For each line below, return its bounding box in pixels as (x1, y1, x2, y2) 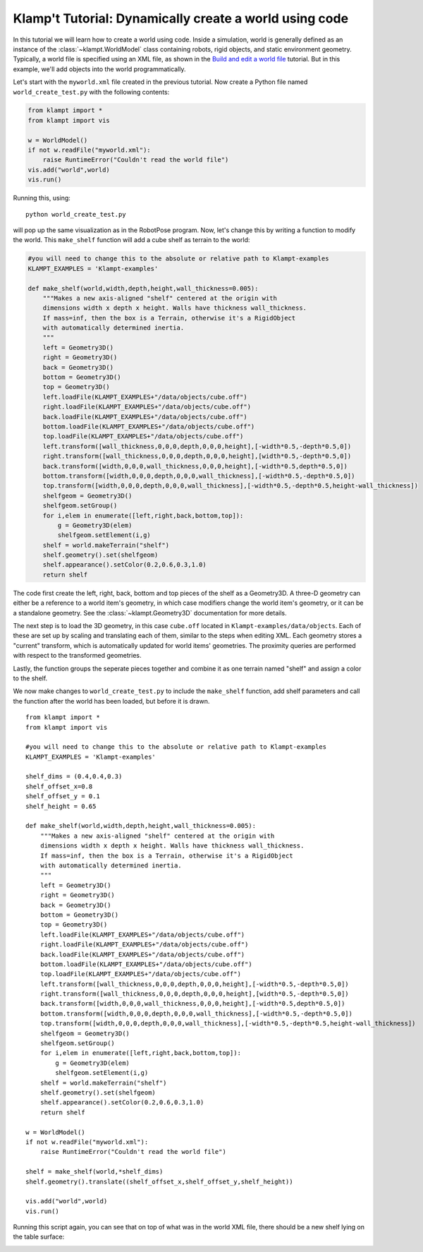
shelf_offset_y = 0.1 (25, 793, 100, 800)
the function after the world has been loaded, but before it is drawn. (13, 697, 210, 705)
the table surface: (13, 1232, 65, 1241)
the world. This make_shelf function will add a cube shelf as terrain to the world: (13, 236, 250, 244)
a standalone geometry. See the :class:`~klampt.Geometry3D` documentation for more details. (13, 608, 287, 617)
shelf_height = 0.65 (25, 802, 97, 810)
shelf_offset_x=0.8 (25, 782, 93, 790)
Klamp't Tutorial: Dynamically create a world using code (13, 11, 349, 26)
